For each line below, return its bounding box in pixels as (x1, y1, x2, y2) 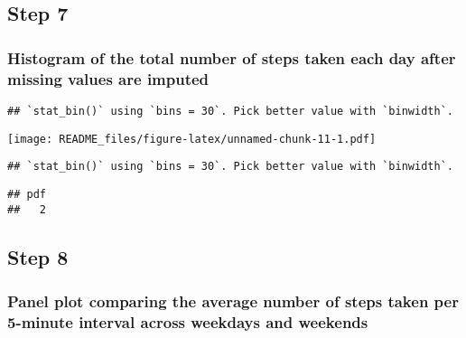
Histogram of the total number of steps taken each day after (7, 46, 456, 69)
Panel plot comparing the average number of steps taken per (7, 289, 459, 312)
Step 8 (7, 242, 69, 270)
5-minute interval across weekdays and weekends (7, 310, 368, 333)
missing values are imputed (7, 67, 210, 89)
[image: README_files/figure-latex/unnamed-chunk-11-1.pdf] (7, 132, 377, 146)
